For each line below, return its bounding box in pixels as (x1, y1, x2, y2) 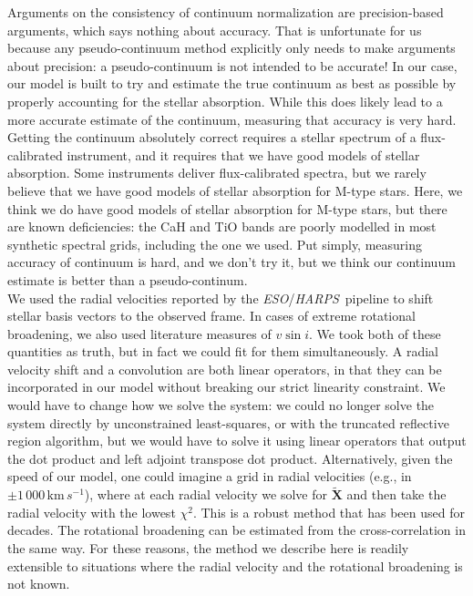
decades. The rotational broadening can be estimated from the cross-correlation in (7, 520, 466, 539)
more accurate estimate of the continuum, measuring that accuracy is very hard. (7, 109, 457, 128)
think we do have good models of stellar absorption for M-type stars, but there (7, 199, 447, 218)
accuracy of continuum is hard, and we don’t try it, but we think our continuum (7, 252, 456, 272)
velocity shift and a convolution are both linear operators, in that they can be (7, 359, 442, 378)
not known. (7, 574, 70, 593)
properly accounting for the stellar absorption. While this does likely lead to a (7, 91, 443, 110)
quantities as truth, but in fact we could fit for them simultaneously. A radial (7, 342, 438, 361)
